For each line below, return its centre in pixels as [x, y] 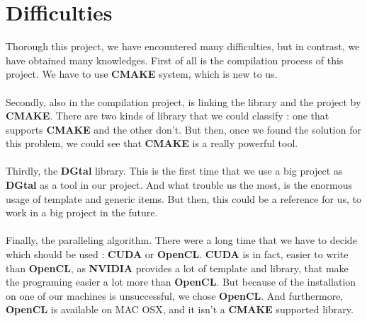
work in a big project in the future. [82, 212]
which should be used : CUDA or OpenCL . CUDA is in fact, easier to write [177, 254]
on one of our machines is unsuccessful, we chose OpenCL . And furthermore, [175, 295]
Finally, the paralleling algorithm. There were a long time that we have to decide [181, 240]
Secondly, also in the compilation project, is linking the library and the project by [183, 101]
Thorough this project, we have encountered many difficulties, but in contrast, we [183, 46]
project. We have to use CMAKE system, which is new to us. [142, 74]
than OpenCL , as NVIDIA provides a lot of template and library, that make [177, 268]
